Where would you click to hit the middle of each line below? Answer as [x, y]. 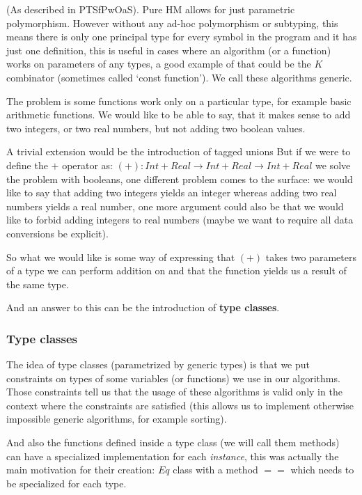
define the [27, 165]
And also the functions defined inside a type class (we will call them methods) [173, 442]
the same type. [38, 284]
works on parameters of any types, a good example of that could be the [159, 64]
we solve [333, 165]
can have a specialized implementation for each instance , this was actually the [173, 456]
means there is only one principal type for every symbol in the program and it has [182, 37]
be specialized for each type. [66, 483]
